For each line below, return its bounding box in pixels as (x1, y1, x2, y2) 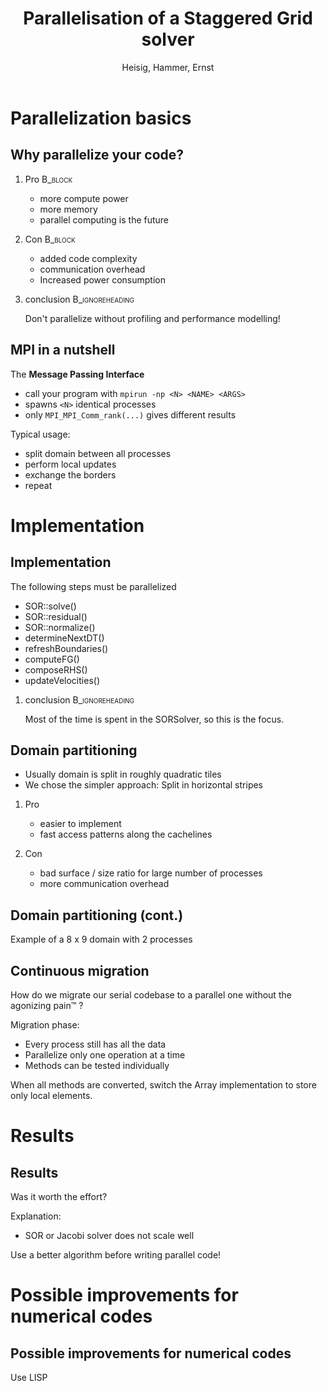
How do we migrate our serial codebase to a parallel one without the (10, 989, 292, 1001)
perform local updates (24, 458, 117, 470)
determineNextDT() (24, 632, 105, 644)
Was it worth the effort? (10, 1191, 108, 1202)
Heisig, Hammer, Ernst (121, 61, 215, 73)
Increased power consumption (39, 273, 166, 286)
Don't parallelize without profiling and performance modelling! (24, 312, 281, 324)
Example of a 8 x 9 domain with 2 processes (10, 933, 193, 946)
